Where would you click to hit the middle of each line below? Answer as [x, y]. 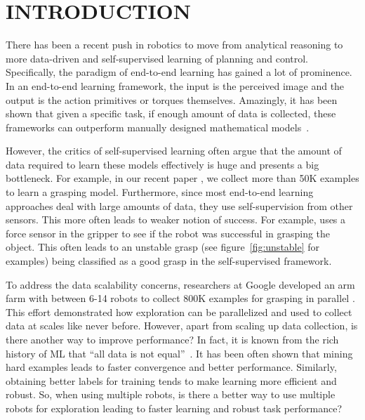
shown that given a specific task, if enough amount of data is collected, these [171, 113]
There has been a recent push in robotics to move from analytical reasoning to [174, 45]
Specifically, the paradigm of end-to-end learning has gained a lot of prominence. [179, 72]
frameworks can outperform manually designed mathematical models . [158, 127]
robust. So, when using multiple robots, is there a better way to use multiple [171, 394]
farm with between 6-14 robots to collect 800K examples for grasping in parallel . [180, 298]
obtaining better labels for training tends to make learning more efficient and [171, 380]
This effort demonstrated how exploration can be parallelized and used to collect [179, 311]
